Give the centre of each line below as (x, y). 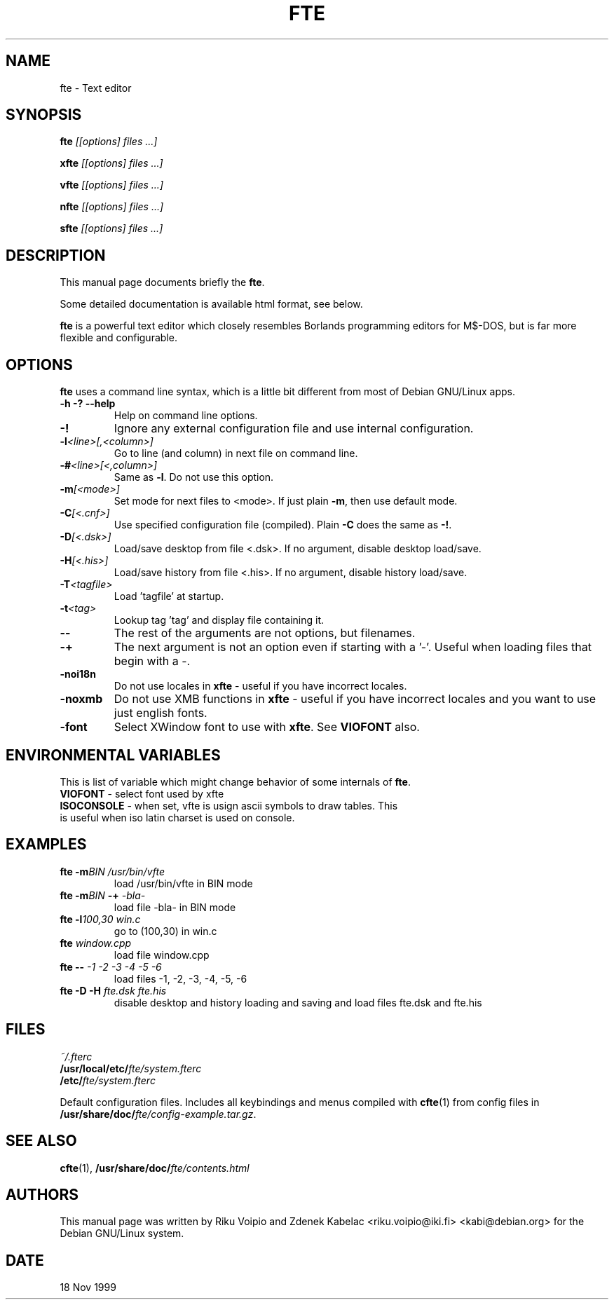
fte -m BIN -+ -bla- (103, 895)
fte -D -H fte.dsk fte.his (113, 990)
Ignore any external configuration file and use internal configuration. (294, 429)
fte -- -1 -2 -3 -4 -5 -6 (111, 966)
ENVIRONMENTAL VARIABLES (113, 755)
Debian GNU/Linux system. (122, 1234)
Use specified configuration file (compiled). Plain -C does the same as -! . (283, 525)
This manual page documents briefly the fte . (162, 282)
